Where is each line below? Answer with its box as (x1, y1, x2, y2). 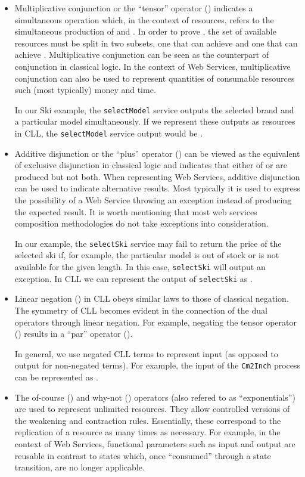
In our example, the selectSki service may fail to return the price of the (14, 237, 282, 249)
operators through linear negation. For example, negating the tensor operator (14, 315, 297, 328)
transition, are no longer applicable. (14, 461, 145, 473)
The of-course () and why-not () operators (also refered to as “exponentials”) (14, 391, 295, 403)
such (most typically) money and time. (14, 83, 156, 96)
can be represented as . (14, 371, 99, 383)
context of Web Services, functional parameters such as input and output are (14, 437, 295, 450)
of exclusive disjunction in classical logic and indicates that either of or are (14, 159, 287, 171)
